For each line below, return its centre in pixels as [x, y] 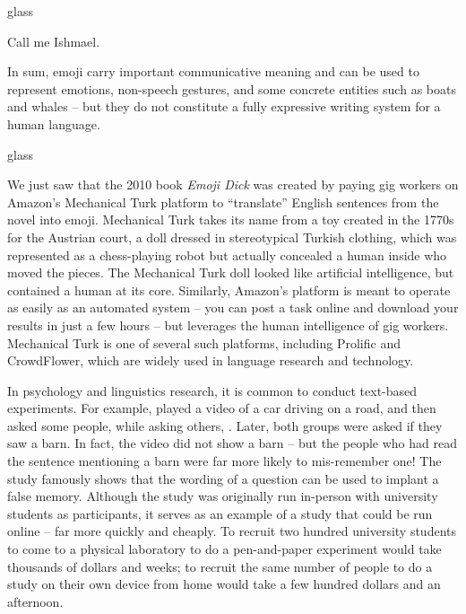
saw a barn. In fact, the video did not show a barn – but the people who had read [232, 443]
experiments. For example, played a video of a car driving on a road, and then [222, 408]
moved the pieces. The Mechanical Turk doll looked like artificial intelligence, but [231, 272]
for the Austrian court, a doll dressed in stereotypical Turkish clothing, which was [232, 237]
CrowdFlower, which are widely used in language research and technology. [211, 360]
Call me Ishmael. [54, 41]
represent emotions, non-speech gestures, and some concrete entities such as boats [232, 88]
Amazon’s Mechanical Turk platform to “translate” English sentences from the [223, 202]
